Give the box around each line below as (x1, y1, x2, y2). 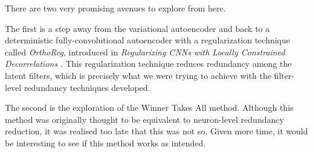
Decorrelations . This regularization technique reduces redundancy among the (5, 57, 292, 70)
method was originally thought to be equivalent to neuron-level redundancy (5, 113, 284, 125)
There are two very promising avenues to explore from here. (5, 2, 226, 14)
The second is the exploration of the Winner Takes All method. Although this (5, 101, 294, 114)
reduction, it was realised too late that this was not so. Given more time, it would (5, 125, 308, 137)
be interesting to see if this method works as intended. (5, 136, 206, 149)
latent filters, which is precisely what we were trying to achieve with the (5, 69, 271, 81)
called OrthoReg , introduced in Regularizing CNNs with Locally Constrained (5, 45, 285, 58)
